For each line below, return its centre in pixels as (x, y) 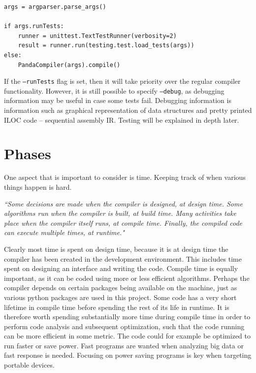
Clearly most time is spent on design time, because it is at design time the (116, 249)
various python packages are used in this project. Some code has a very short (120, 297)
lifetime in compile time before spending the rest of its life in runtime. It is (117, 307)
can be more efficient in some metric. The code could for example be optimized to (128, 336)
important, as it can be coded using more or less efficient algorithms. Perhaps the (127, 278)
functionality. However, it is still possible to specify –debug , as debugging (114, 90)
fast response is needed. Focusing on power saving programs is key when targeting (128, 355)
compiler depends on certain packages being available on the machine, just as (121, 288)
